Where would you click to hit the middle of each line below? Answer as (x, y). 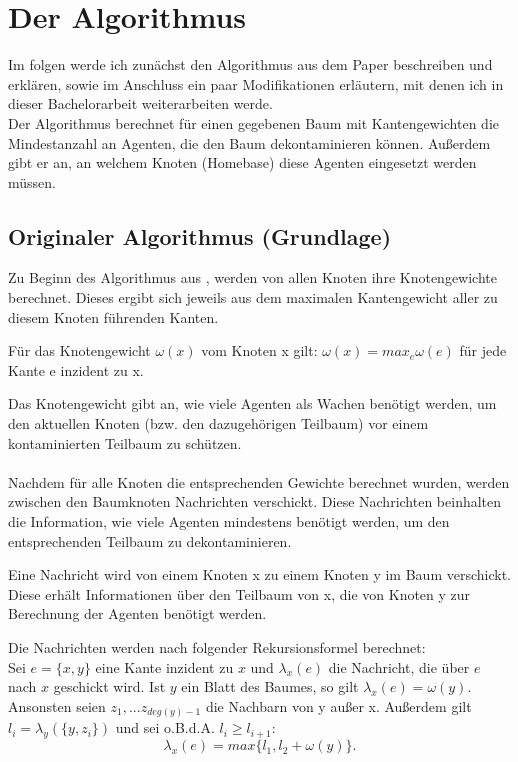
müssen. (32, 181)
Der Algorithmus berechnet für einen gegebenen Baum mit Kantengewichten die (253, 122)
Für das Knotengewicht (79, 350)
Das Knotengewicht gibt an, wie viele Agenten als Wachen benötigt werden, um (252, 403)
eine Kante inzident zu (164, 666)
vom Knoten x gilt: (259, 350)
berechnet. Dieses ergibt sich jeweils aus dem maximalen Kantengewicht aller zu (253, 297)
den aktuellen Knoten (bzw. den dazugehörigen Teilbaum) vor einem (218, 423)
